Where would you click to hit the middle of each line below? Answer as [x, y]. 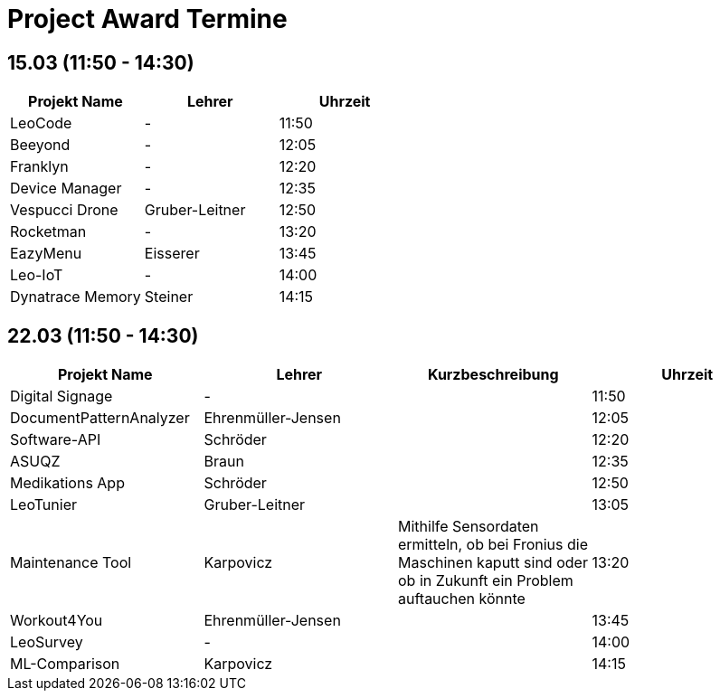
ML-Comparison [65, 664]
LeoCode [41, 123]
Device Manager [66, 189]
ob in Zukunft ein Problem [486, 581]
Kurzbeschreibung [493, 375]
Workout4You [57, 621]
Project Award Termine [147, 19]
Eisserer [172, 254]
